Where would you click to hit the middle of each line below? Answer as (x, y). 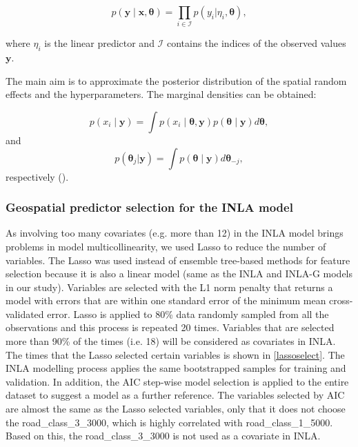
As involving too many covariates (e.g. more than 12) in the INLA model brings (175, 233)
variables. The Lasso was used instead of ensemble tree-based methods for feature (178, 260)
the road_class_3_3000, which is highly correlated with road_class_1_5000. (169, 422)
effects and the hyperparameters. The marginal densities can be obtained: (161, 94)
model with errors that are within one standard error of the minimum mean (166, 300)
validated (25, 314)
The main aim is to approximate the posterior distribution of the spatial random (176, 80)
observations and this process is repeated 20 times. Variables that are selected (170, 327)
